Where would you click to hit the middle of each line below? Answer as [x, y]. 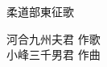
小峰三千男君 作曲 [53, 54]
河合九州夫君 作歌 [53, 38]
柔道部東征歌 [40, 11]
